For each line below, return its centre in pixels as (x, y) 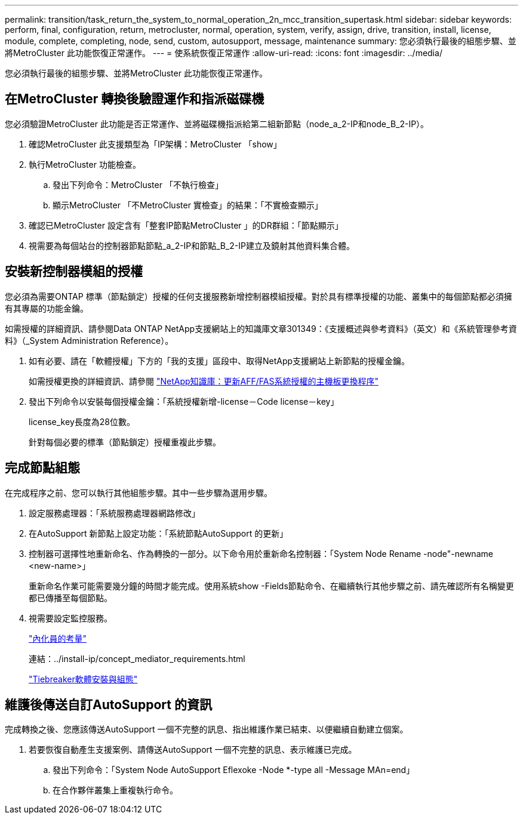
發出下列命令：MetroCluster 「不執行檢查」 (138, 184)
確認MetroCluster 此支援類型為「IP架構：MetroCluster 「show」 (155, 144)
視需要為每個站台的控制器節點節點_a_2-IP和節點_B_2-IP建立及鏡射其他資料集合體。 (192, 245)
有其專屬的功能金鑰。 (47, 308)
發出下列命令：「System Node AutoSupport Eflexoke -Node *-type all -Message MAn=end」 (234, 770)
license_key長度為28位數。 (82, 421)
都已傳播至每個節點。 (70, 598)
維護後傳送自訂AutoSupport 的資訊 (108, 704)
